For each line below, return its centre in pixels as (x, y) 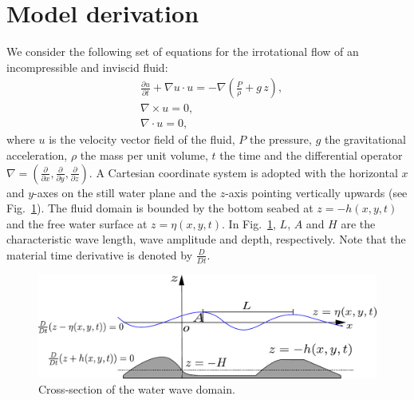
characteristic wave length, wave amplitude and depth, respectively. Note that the (206, 239)
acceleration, (37, 155)
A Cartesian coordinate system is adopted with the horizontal (247, 172)
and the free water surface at (77, 223)
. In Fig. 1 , (249, 223)
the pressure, (280, 139)
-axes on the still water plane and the (125, 192)
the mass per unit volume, (144, 155)
